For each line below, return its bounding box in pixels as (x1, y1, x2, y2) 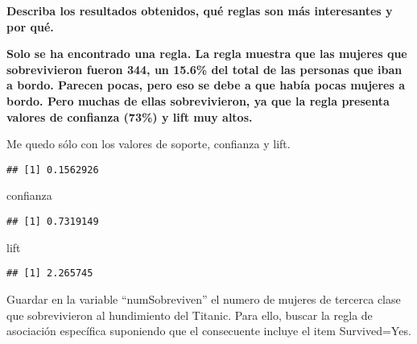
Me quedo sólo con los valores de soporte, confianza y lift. (6, 135, 291, 152)
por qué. (6, 18, 54, 35)
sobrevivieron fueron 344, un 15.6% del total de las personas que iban (6, 60, 403, 77)
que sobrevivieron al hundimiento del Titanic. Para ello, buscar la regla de (6, 306, 373, 323)
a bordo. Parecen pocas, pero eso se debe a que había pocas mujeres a (6, 77, 405, 93)
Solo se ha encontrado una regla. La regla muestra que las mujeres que (6, 45, 407, 62)
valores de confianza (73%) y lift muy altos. (6, 108, 253, 125)
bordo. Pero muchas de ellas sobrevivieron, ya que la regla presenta (6, 92, 390, 109)
